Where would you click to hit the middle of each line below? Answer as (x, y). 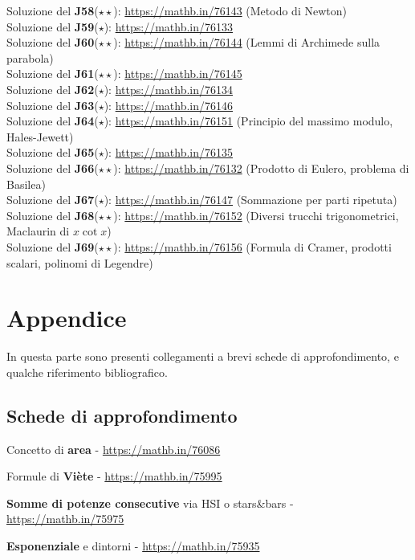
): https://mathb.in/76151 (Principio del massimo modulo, (248, 121)
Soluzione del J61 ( (53, 74)
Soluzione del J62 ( (53, 89)
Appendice (67, 318)
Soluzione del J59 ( (53, 26)
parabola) (30, 57)
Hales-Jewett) (40, 136)
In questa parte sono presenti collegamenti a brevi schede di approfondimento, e (203, 356)
